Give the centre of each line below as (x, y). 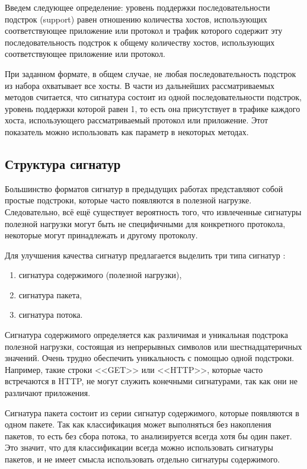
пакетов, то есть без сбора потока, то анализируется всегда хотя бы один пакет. (148, 435)
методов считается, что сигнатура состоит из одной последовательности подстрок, (153, 97)
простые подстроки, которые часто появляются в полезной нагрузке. (128, 200)
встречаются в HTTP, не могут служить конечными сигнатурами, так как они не (151, 381)
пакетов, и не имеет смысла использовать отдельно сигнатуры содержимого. (143, 459)
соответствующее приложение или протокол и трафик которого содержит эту (144, 31)
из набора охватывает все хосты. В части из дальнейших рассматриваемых (140, 85)
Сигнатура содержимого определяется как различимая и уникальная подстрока (146, 335)
